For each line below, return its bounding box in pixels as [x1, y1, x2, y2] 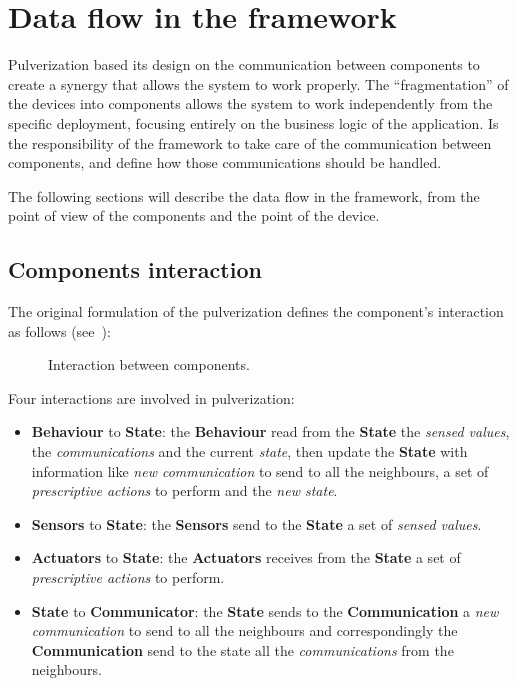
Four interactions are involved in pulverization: [8, 387, 295, 408]
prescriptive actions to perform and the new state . [31, 480, 338, 501]
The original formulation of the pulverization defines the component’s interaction [8, 301, 504, 322]
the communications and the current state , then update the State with [31, 441, 468, 462]
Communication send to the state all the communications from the [31, 639, 454, 660]
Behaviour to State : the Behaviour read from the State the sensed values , [31, 421, 510, 442]
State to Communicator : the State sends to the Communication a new [31, 600, 499, 621]
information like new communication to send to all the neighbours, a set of [31, 460, 489, 481]
